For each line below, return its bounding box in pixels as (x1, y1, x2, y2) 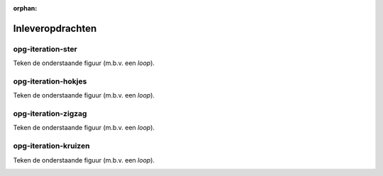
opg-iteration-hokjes (13, 76, 87, 86)
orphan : (13, 4, 38, 12)
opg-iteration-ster (13, 44, 77, 54)
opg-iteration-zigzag (13, 109, 87, 119)
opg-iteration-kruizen (13, 141, 90, 151)
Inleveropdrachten (13, 22, 97, 35)
